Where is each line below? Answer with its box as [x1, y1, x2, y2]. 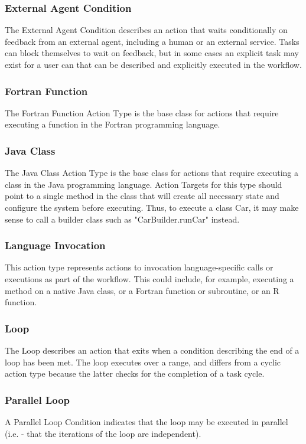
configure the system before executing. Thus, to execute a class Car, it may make [5, 201, 299, 213]
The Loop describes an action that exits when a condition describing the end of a [5, 344, 300, 356]
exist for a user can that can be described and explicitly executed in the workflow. [5, 58, 302, 70]
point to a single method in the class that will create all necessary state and [5, 190, 279, 202]
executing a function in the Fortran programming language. [5, 118, 220, 130]
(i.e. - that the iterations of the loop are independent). [5, 427, 201, 439]
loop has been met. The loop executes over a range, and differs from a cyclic [5, 355, 281, 368]
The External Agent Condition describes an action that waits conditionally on [5, 24, 288, 36]
